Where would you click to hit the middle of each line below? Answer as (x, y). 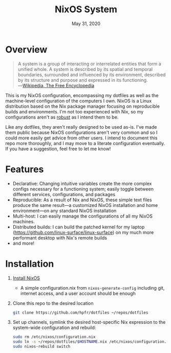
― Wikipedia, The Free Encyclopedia (56, 85)
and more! (24, 243)
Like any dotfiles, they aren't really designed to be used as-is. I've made (81, 127)
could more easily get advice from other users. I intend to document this (81, 138)
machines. (24, 221)
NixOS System (86, 9)
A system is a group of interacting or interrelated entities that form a (89, 64)
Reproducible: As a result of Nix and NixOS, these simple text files (82, 200)
